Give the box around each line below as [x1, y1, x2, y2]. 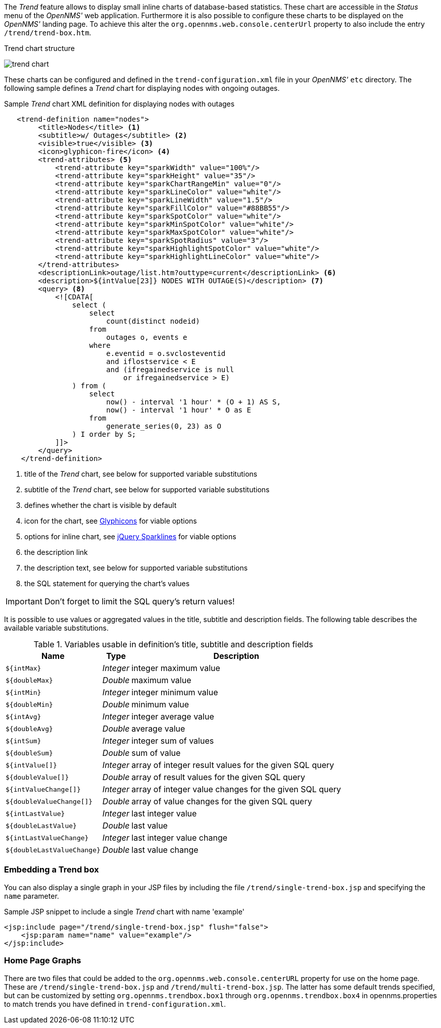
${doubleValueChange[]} [6, 797, 93, 805]
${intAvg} [6, 712, 41, 721]
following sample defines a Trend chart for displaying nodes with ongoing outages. [4, 84, 280, 92]
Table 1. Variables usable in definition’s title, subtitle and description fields [33, 639, 313, 649]
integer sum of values [131, 736, 214, 746]
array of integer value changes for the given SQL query [131, 784, 341, 794]
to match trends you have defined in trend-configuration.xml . [4, 999, 226, 1008]
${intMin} [6, 688, 41, 696]
